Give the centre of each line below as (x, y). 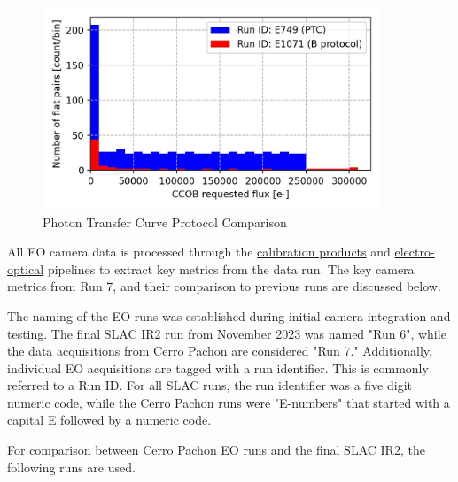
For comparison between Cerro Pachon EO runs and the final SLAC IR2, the (216, 450)
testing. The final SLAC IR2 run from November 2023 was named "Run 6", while (227, 333)
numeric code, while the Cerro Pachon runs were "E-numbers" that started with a (229, 402)
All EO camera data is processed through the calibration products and (199, 252)
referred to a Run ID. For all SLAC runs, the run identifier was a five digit (210, 385)
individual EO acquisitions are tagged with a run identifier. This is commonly (218, 367)
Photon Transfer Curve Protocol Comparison (165, 222)
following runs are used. (71, 467)
